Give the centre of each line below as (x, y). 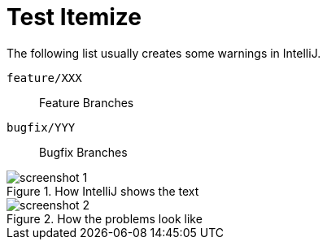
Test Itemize (74, 17)
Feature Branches (87, 102)
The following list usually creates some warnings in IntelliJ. (164, 53)
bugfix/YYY (41, 127)
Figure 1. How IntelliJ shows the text (103, 191)
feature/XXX (44, 78)
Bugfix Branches (83, 152)
